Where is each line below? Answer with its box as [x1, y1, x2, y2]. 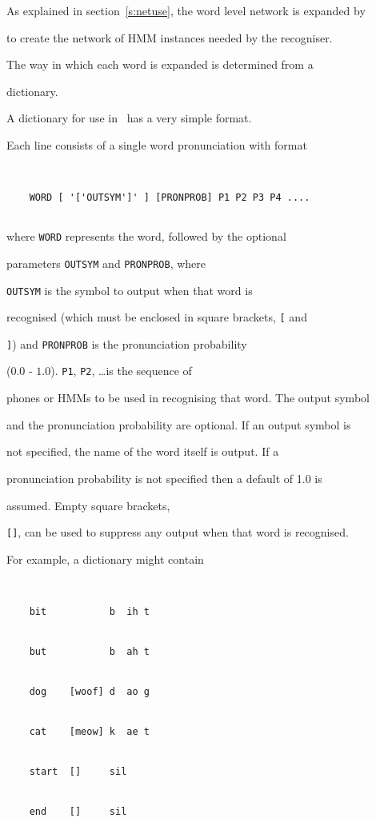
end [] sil [29, 805, 127, 817]
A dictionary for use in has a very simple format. [6, 110, 252, 126]
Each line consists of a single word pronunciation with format [6, 136, 307, 153]
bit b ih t [29, 605, 150, 617]
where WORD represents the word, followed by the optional [6, 228, 286, 245]
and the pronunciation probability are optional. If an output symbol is [6, 416, 351, 433]
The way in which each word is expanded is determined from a [6, 56, 314, 73]
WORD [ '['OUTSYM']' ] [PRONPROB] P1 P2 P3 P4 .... [29, 191, 310, 203]
